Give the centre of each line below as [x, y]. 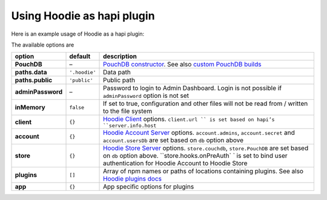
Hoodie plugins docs [132, 179]
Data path [117, 73]
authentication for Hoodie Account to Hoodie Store [175, 163]
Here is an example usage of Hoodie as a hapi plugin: [78, 34]
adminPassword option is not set [146, 95]
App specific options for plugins [149, 187]
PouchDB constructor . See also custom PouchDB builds [182, 65]
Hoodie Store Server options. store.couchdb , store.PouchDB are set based [206, 148]
